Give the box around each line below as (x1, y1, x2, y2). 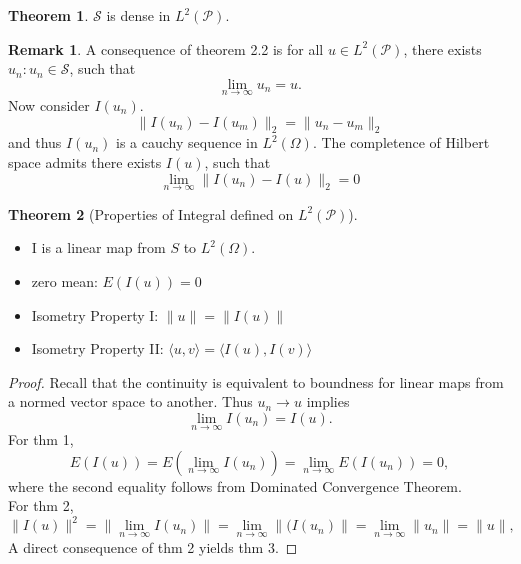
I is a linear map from (31, 237, 166, 258)
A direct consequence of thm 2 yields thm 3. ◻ (8, 536, 298, 557)
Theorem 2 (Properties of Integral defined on (8, 203, 294, 224)
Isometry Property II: (31, 338, 164, 359)
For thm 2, (8, 495, 74, 516)
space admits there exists (8, 151, 162, 172)
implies (306, 391, 350, 412)
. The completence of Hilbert (312, 132, 490, 153)
